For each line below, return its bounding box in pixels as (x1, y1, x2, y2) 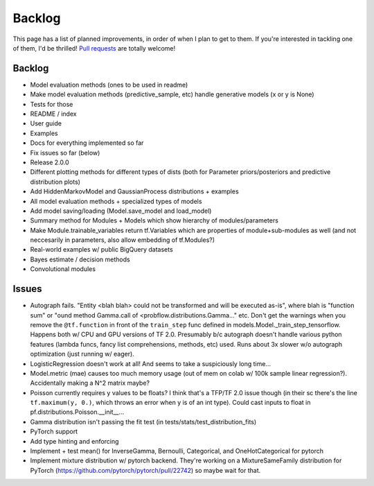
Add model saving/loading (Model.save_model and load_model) (30, 207, 212, 215)
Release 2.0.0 (30, 158, 69, 166)
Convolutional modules (30, 265, 96, 273)
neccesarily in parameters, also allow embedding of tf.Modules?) (30, 236, 215, 244)
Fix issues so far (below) (30, 148, 100, 157)
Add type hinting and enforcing (30, 437, 119, 445)
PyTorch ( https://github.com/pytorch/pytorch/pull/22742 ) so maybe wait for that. (30, 466, 261, 474)
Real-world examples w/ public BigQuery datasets (30, 245, 173, 254)
